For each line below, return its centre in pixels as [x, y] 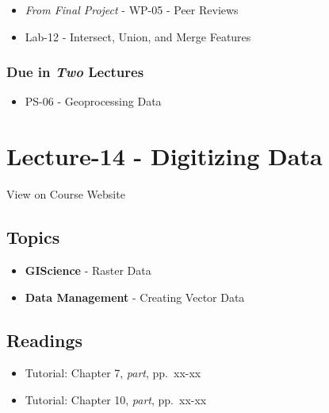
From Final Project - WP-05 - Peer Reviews [132, 10]
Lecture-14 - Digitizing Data [164, 156]
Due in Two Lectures [75, 72]
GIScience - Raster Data [88, 270]
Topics [33, 237]
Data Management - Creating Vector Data [135, 297]
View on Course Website [66, 194]
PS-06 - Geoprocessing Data [93, 101]
